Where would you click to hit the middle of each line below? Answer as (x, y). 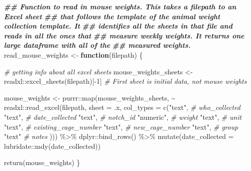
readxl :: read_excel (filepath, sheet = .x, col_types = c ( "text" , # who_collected (122, 107)
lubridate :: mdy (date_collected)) (52, 146)
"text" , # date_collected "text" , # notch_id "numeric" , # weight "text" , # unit (123, 117)
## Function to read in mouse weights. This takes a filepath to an (120, 6)
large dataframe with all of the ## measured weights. (97, 45)
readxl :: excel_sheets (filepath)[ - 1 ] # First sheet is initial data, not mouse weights (125, 81)
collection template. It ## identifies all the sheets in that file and (118, 26)
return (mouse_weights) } (42, 162)
